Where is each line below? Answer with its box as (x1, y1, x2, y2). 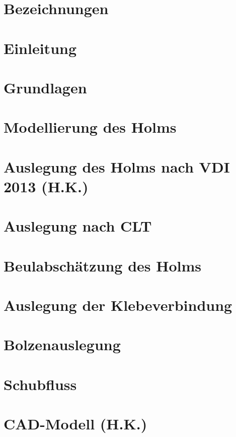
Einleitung (4, 37, 77, 58)
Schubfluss (4, 373, 77, 394)
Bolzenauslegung (4, 334, 121, 355)
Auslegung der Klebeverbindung (4, 295, 232, 315)
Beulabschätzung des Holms (4, 255, 201, 276)
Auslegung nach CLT (4, 215, 152, 236)
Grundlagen (4, 77, 87, 97)
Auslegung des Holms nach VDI (4, 156, 230, 177)
